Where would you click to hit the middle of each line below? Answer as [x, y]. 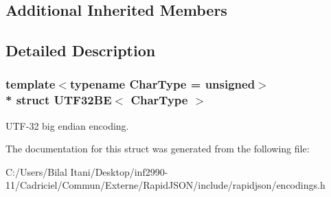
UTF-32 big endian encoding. [67, 125]
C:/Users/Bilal [36, 171]
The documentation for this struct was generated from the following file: [158, 149]
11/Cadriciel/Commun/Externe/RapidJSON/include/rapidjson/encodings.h [165, 185]
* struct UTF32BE [59, 100]
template [31, 84]
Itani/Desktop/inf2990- [119, 171]
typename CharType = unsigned [162, 84]
